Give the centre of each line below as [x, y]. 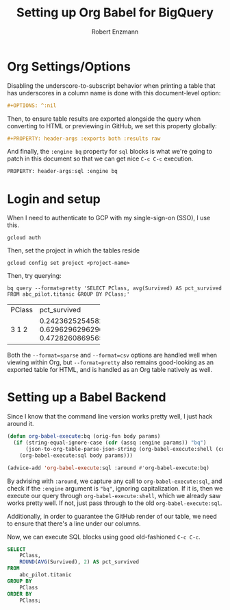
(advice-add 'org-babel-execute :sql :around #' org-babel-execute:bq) [108, 468]
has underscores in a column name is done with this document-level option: [114, 93]
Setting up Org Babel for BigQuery [115, 13]
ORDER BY [20, 594]
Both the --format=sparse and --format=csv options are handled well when [112, 355]
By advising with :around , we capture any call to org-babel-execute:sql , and [115, 481]
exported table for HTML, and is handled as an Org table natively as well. [110, 370]
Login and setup [54, 199]
